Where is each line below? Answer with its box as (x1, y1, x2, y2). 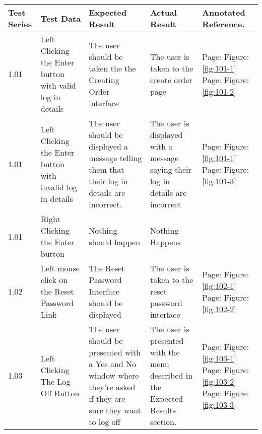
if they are (89, 393, 125, 404)
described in (150, 370, 193, 381)
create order (150, 74, 192, 86)
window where (89, 370, 139, 381)
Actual (150, 7, 177, 18)
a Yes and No (89, 358, 137, 370)
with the (150, 346, 180, 358)
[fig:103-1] (202, 352, 236, 364)
